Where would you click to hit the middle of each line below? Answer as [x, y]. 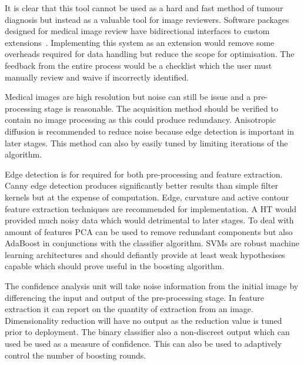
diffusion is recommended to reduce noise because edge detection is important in [150, 131]
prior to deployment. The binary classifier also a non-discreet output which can [147, 332]
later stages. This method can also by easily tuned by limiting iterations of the [146, 143]
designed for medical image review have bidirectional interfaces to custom [137, 31]
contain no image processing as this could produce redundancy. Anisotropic [141, 120]
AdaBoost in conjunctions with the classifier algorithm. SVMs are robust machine [152, 243]
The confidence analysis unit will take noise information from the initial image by [152, 286]
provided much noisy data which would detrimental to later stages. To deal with [149, 220]
